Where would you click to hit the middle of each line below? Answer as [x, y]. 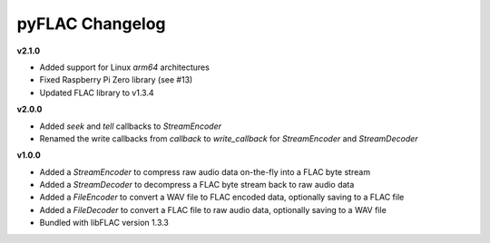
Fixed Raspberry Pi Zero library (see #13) [116, 80]
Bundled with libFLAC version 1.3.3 [104, 223]
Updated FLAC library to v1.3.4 [97, 92]
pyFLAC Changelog [92, 24]
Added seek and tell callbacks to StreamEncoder [131, 126]
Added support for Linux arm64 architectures [125, 67]
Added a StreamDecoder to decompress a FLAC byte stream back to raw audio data [197, 185]
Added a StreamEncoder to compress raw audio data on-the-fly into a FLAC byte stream [205, 171]
